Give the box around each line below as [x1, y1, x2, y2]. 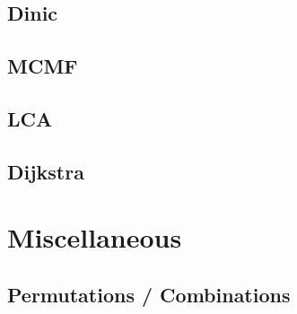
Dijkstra [7, 157, 84, 185]
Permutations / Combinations [7, 280, 291, 308]
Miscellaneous [7, 219, 182, 256]
